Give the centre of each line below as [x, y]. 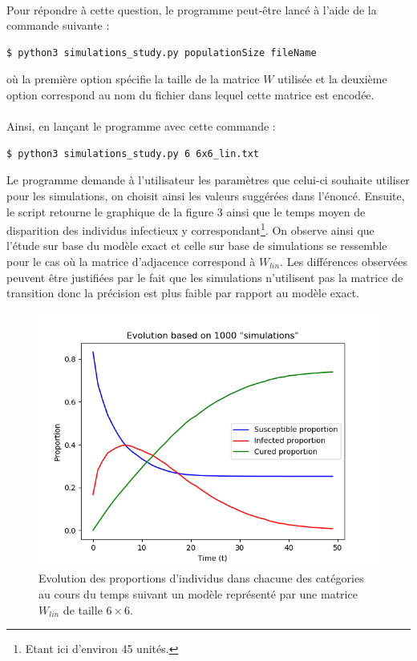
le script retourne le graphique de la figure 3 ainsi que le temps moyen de [186, 211]
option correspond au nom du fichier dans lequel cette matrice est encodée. [190, 94]
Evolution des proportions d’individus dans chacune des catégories [201, 578]
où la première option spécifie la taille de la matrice [133, 79]
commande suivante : [58, 25]
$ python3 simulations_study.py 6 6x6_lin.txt [133, 153]
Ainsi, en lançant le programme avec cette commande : [141, 126]
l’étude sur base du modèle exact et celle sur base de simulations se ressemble [197, 246]
